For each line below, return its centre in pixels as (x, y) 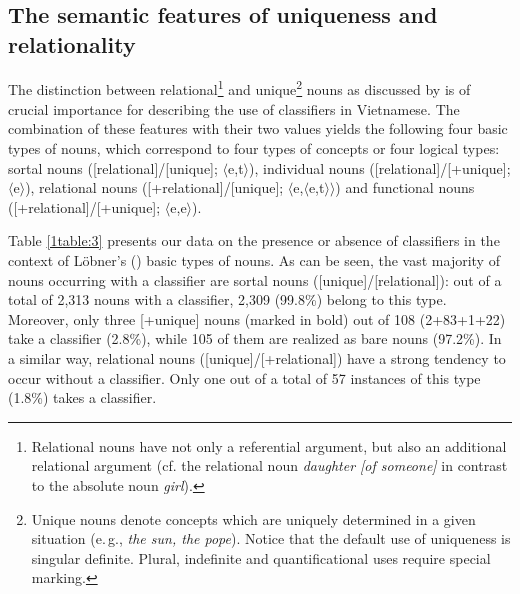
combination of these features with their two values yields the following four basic (258, 128)
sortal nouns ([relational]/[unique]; (113, 167)
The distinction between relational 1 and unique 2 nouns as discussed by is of (239, 88)
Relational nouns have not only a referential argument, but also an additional (269, 445)
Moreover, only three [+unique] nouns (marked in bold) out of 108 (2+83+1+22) (257, 318)
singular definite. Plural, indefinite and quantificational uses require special (261, 557)
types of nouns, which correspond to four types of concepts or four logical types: (254, 148)
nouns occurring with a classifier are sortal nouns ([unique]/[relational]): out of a (255, 279)
